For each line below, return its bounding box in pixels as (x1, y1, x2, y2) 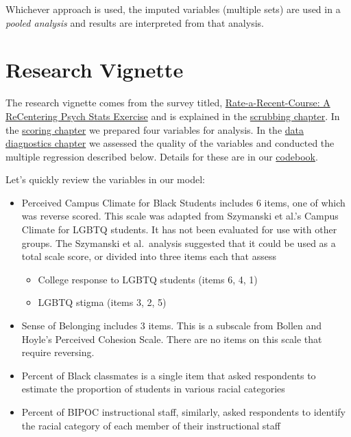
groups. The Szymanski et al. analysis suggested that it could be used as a (21, 235, 336, 250)
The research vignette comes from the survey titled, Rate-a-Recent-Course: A (5, 95, 330, 110)
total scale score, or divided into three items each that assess (21, 249, 276, 263)
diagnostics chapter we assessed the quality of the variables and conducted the (5, 136, 335, 150)
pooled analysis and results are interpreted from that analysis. (5, 15, 264, 29)
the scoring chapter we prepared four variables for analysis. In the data (5, 122, 304, 137)
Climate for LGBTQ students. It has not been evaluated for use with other (21, 222, 337, 237)
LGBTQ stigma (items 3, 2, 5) (38, 295, 167, 309)
